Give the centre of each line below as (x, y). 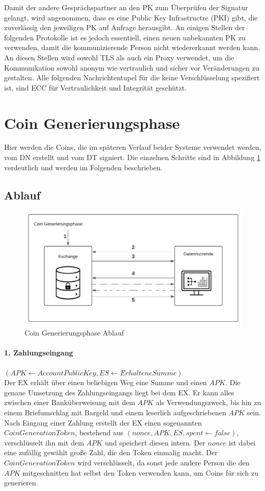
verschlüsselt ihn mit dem (44, 442)
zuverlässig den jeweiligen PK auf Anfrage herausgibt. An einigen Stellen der (125, 27)
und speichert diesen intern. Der (155, 442)
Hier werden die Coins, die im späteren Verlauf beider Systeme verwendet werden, (133, 147)
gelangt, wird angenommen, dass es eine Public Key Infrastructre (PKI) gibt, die (131, 17)
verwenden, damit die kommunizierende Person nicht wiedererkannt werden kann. (132, 47)
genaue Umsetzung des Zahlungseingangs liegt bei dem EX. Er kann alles (119, 392)
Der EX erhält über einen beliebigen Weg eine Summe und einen (106, 382)
